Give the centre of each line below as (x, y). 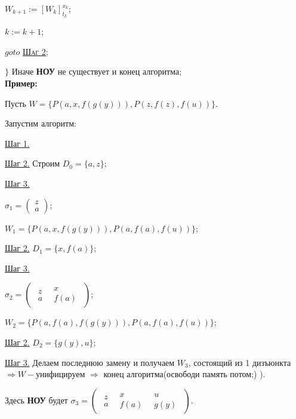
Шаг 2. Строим (33, 163)
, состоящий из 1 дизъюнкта (240, 362)
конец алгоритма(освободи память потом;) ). (184, 374)
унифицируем (61, 374)
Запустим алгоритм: (41, 123)
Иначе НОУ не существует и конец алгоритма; (97, 71)
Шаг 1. (17, 143)
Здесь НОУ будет (36, 400)
